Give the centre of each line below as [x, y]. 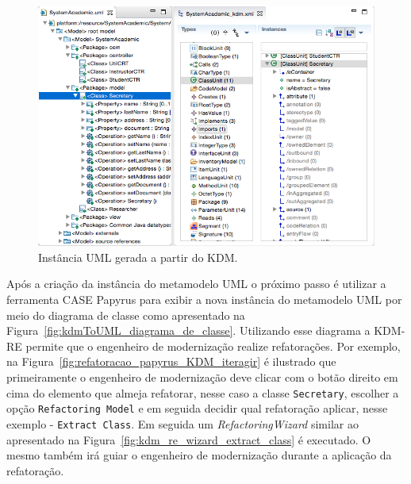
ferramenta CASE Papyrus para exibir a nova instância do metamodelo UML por [204, 300]
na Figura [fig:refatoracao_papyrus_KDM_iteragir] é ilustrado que [171, 361]
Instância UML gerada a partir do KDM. [138, 257]
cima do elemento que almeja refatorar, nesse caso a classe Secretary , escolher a [203, 392]
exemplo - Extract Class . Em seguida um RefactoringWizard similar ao [182, 423]
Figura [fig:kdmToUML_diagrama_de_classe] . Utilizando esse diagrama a [188, 330]
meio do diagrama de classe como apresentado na [126, 315]
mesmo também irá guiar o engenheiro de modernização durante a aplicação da [199, 455]
